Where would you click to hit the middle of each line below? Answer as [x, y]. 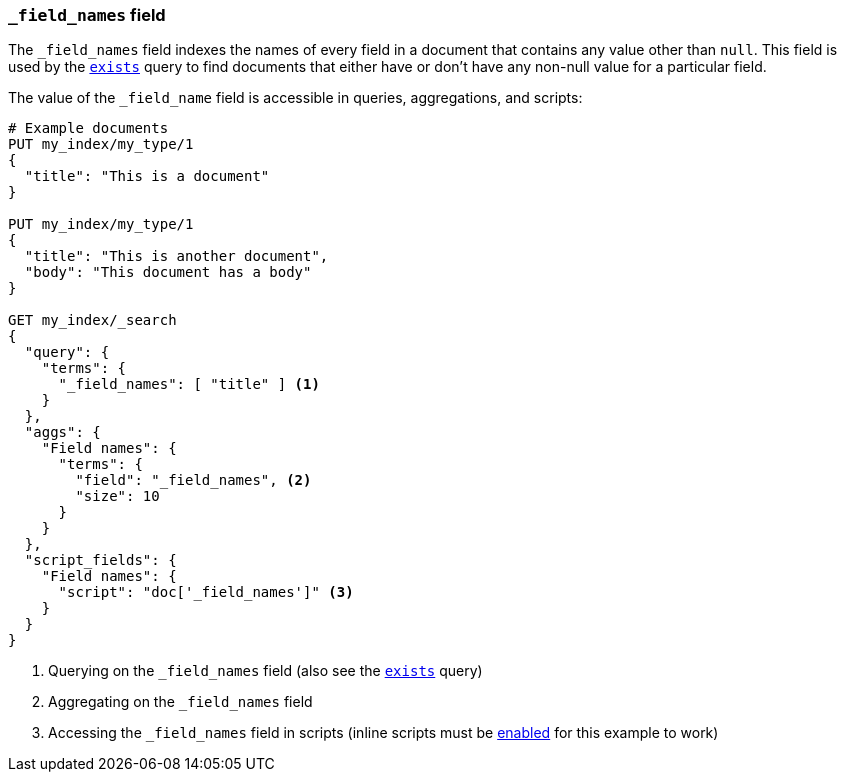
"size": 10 [117, 496]
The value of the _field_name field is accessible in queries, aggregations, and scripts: [295, 98]
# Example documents [88, 128]
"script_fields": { [100, 560]
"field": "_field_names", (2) [193, 480]
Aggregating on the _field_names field [180, 702]
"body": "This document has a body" [168, 272]
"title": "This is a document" [147, 176]
